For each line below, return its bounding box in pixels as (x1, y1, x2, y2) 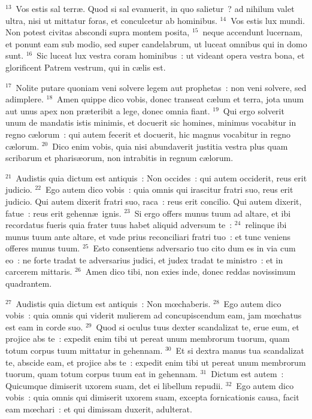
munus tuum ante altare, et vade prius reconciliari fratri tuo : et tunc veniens (5, 230, 291, 242)
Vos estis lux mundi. (231, 14, 305, 26)
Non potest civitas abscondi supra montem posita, (5, 26, 190, 38)
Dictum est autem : (211, 368, 284, 380)
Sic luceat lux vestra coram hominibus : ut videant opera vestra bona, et (37, 49, 305, 62)
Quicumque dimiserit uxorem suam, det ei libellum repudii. (5, 379, 223, 391)
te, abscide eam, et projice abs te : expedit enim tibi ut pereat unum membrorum (5, 356, 306, 368)
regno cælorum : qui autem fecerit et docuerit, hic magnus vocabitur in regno (5, 127, 290, 140)
